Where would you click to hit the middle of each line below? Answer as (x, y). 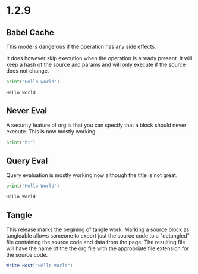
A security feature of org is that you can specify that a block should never (96, 125)
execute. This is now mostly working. (51, 131)
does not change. (28, 71)
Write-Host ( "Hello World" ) (40, 266)
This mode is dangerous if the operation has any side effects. (81, 46)
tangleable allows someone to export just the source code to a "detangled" (98, 236)
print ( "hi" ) (21, 142)
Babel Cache (30, 32)
